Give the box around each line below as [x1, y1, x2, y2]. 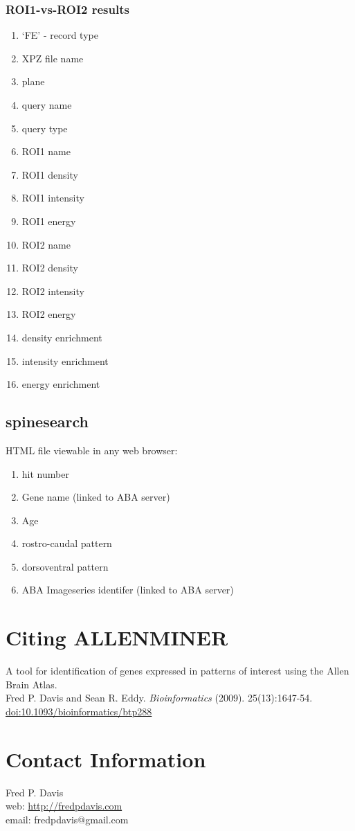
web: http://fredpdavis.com [6, 798, 122, 813]
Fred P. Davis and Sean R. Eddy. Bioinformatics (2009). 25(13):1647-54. [6, 690, 313, 705]
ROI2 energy [21, 307, 76, 321]
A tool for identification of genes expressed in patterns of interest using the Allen [6, 663, 349, 678]
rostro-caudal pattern [21, 536, 112, 551]
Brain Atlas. [6, 677, 57, 691]
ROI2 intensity [21, 283, 84, 298]
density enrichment [21, 330, 102, 344]
